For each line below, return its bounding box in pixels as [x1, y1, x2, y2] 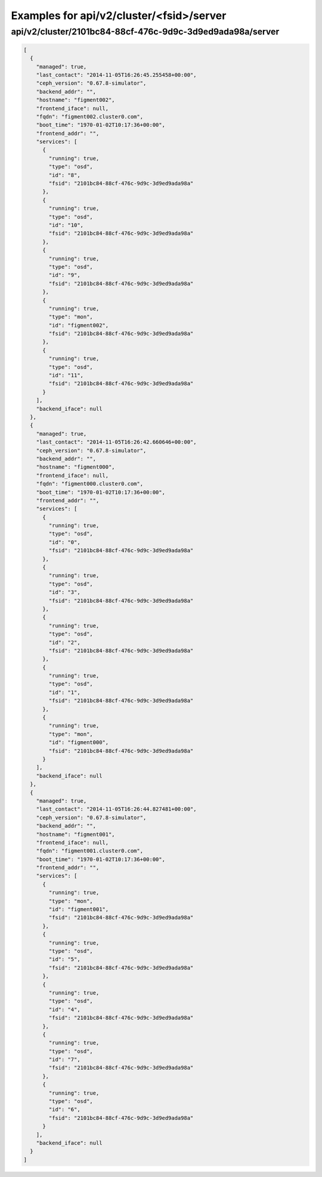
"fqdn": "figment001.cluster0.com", [36, 847, 143, 854]
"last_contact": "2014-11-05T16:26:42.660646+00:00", [36, 439, 197, 445]
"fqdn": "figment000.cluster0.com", [36, 481, 143, 487]
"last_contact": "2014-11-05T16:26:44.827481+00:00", [36, 806, 197, 813]
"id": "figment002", [48, 322, 109, 329]
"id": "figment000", [48, 739, 109, 746]
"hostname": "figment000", [36, 464, 116, 470]
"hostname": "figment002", [36, 97, 116, 104]
